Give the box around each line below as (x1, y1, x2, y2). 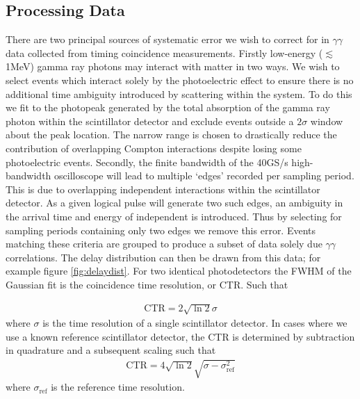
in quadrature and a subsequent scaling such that (6, 343, 216, 357)
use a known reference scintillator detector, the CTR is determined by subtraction (6, 329, 355, 343)
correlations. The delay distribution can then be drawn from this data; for (6, 250, 321, 264)
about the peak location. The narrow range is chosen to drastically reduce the (6, 127, 337, 142)
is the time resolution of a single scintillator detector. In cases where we (42, 316, 347, 330)
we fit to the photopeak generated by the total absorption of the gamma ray (6, 100, 330, 115)
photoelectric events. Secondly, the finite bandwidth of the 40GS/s (6, 154, 288, 169)
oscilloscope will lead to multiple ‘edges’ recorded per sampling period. (54, 168, 354, 183)
